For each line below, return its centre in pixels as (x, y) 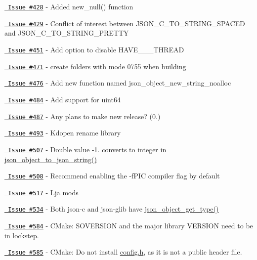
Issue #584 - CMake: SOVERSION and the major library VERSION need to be (130, 226)
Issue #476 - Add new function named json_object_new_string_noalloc (120, 83)
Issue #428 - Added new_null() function (71, 6)
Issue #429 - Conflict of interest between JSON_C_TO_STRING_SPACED (127, 23)
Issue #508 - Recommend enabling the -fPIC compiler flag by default (114, 176)
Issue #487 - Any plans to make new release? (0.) (84, 116)
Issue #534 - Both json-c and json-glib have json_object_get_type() (113, 209)
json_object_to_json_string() (51, 159)
